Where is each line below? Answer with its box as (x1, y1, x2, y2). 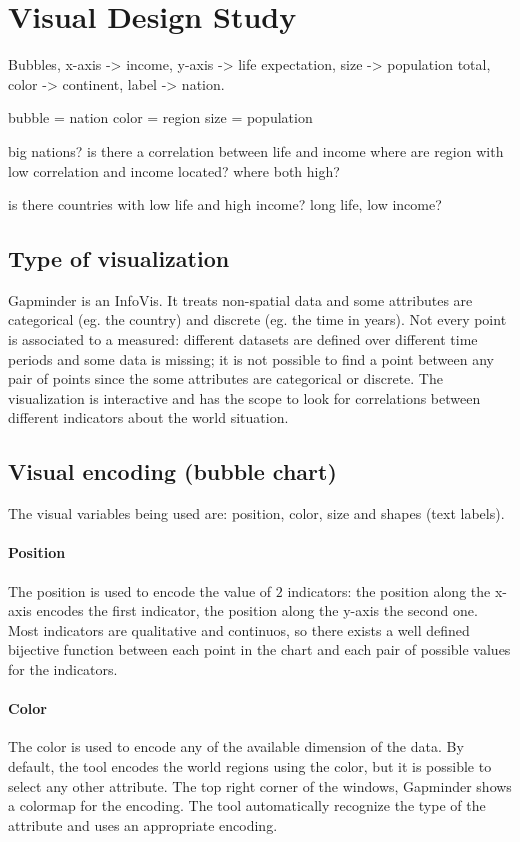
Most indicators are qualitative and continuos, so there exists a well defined (8, 619, 470, 640)
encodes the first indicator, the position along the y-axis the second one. (36, 600, 478, 621)
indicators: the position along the (287, 580, 491, 601)
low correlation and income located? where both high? (8, 160, 340, 181)
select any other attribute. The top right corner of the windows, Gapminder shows (8, 775, 512, 796)
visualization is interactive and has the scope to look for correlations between (8, 387, 481, 408)
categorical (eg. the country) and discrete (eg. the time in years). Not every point (8, 309, 507, 330)
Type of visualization (8, 243, 230, 274)
